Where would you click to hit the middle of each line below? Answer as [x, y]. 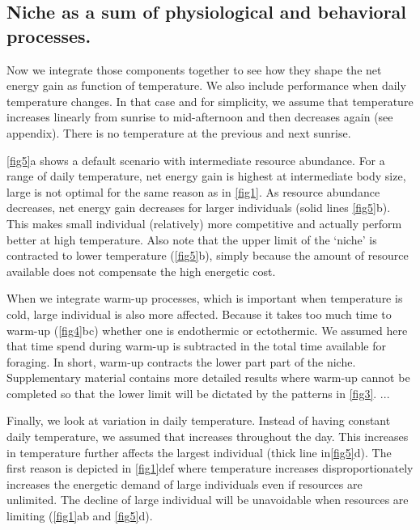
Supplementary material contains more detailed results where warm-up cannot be [208, 377]
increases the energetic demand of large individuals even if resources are [185, 483]
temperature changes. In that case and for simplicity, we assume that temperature [210, 101]
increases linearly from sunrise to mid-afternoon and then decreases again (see [200, 117]
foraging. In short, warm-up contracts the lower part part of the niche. [181, 361]
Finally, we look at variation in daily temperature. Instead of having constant [199, 420]
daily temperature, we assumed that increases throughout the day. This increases [208, 437]
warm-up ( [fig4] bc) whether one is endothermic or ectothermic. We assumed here [207, 330]
